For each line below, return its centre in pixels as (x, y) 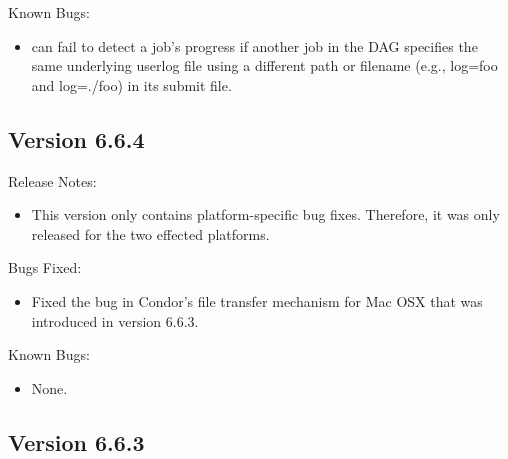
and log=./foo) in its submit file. (131, 84)
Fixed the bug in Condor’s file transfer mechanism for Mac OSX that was (257, 300)
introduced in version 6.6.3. (115, 320)
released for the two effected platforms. (150, 233)
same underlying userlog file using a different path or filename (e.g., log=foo (264, 65)
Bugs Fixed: (45, 267)
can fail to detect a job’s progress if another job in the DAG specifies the (254, 45)
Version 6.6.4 (76, 138)
